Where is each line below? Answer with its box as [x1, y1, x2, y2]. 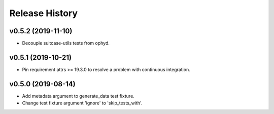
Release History [9, 8, 78, 19]
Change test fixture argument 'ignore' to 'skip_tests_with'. [22, 100, 143, 106]
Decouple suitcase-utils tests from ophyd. [22, 40, 110, 46]
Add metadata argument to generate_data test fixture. [22, 93, 134, 99]
